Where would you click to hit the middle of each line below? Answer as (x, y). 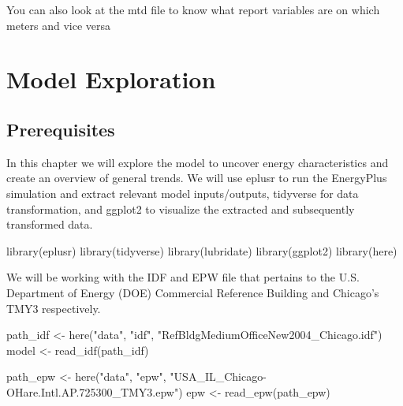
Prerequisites (61, 129)
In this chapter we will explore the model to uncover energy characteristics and (198, 162)
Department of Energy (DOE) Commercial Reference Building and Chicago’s (193, 292)
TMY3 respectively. (54, 308)
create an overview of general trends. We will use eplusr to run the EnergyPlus (197, 178)
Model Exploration (111, 79)
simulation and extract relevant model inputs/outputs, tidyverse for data (183, 193)
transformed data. (50, 224)
